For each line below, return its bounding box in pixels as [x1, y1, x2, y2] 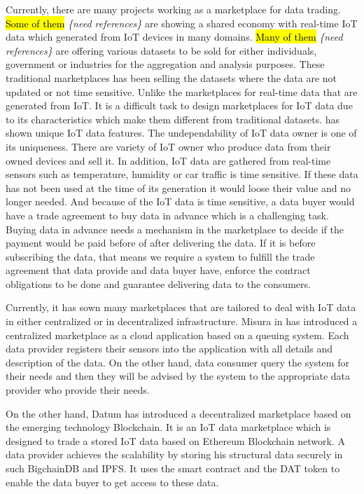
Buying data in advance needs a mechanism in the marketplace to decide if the [6, 221, 344, 236]
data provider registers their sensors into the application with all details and [6, 341, 332, 356]
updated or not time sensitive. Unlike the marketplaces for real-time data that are [6, 84, 358, 99]
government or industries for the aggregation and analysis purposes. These [6, 57, 325, 71]
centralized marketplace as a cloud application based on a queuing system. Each [6, 327, 349, 342]
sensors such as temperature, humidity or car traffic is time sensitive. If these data [6, 167, 358, 181]
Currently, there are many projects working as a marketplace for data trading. [6, 2, 341, 16]
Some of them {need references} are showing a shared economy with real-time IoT [6, 15, 358, 30]
